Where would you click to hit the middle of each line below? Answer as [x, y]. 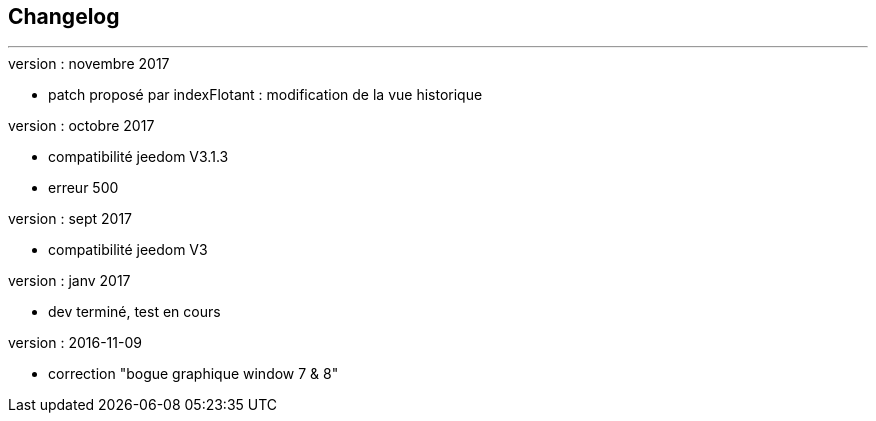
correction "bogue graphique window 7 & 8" [193, 374]
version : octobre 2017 [81, 126]
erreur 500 [83, 188]
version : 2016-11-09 [75, 343]
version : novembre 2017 [89, 64]
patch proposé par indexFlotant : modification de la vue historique [265, 95]
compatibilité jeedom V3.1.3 [138, 157]
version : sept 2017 [70, 219]
